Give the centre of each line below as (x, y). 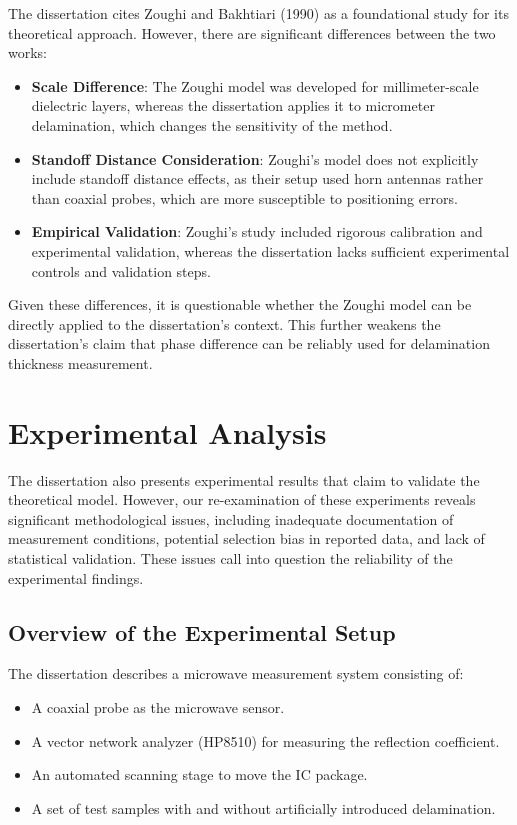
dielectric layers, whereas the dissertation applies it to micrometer (233, 105)
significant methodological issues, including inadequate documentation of (231, 518)
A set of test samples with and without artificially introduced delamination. (263, 807)
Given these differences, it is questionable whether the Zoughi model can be (240, 304)
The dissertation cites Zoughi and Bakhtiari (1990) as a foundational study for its (258, 13)
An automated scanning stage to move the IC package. (199, 774)
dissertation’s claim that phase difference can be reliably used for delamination (249, 343)
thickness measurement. (80, 362)
